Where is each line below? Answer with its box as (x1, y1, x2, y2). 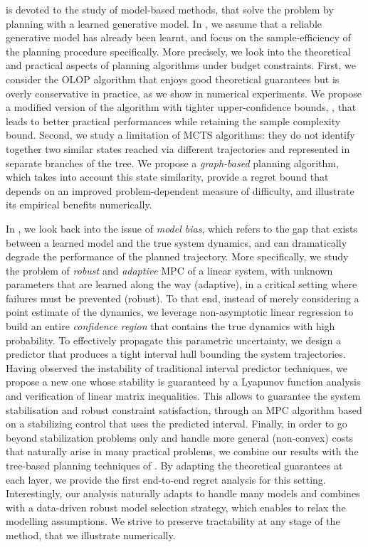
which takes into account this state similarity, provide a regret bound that (6, 169, 329, 184)
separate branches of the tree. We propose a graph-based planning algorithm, (6, 155, 339, 170)
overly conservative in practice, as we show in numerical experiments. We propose (6, 85, 362, 100)
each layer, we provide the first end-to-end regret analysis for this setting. (6, 472, 326, 487)
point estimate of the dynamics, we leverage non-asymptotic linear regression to (6, 304, 354, 319)
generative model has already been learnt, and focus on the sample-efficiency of (6, 30, 351, 45)
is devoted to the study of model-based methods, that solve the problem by (6, 2, 334, 16)
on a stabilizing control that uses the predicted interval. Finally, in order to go (6, 416, 347, 431)
